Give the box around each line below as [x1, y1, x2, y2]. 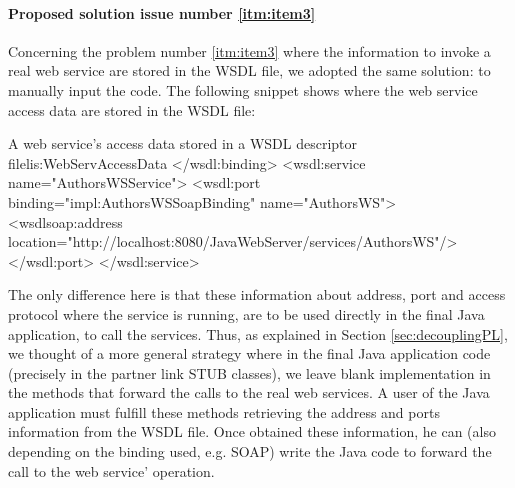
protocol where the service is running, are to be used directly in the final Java [8, 303, 485, 324]
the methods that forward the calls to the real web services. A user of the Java [8, 382, 490, 403]
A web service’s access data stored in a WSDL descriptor [8, 133, 358, 154]
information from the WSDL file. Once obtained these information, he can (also [8, 421, 496, 442]
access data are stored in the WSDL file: [8, 99, 256, 120]
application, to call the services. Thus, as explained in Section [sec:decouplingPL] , [8, 323, 508, 344]
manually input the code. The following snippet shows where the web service [8, 79, 478, 100]
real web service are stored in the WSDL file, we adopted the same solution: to [8, 60, 491, 81]
